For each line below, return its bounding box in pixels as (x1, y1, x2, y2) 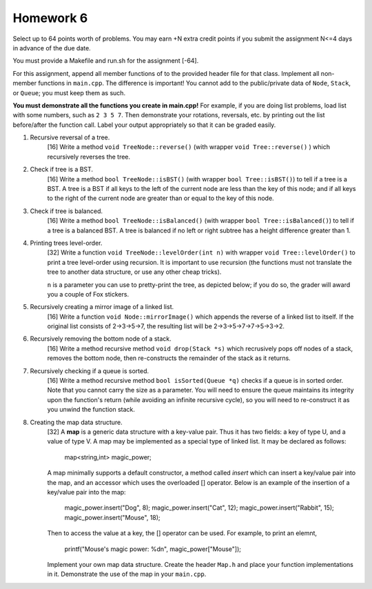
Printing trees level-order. (30, 239, 103, 247)
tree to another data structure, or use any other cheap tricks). (47, 268, 222, 276)
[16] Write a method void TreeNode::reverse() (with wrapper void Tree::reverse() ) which (47, 143, 331, 151)
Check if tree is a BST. (30, 166, 93, 174)
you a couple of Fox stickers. (47, 290, 130, 298)
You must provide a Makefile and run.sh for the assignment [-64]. (12, 57, 199, 65)
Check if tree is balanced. (30, 207, 103, 215)
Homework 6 (12, 10, 88, 26)
